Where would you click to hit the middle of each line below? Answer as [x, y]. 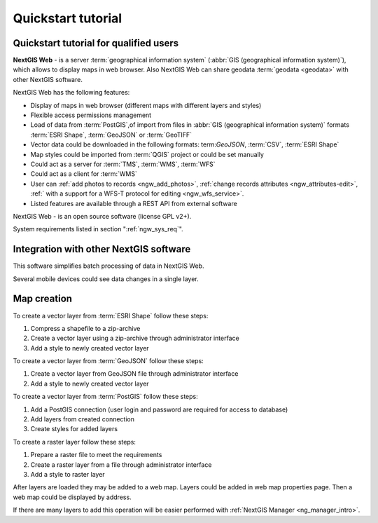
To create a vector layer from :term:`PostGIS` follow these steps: [106, 397]
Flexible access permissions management [91, 115]
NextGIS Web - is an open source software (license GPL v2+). [102, 216]
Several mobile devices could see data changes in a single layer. [106, 279]
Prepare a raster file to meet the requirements [96, 455]
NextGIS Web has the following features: [71, 93]
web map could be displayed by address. [72, 497]
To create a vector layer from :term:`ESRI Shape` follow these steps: [111, 315]
